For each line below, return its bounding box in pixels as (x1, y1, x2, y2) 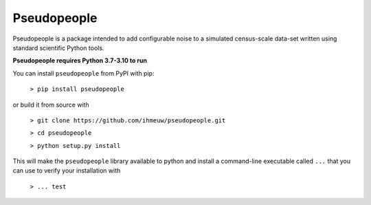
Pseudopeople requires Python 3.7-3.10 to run (12, 56, 148, 65)
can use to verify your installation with (12, 166, 121, 175)
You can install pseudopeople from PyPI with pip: (12, 69, 155, 77)
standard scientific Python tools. (12, 43, 104, 52)
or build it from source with (12, 100, 89, 109)
